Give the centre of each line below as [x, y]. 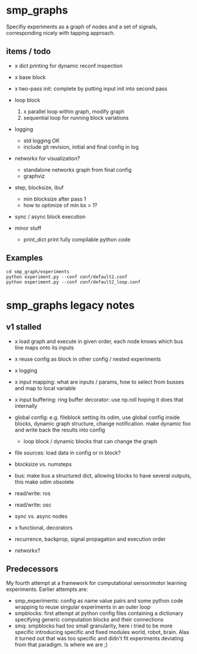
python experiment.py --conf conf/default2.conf [67, 277]
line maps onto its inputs [44, 347]
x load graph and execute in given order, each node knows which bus [99, 341]
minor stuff [28, 228]
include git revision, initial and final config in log [81, 147]
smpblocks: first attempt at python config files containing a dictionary [99, 613]
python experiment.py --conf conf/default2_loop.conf [74, 282]
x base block [30, 77]
